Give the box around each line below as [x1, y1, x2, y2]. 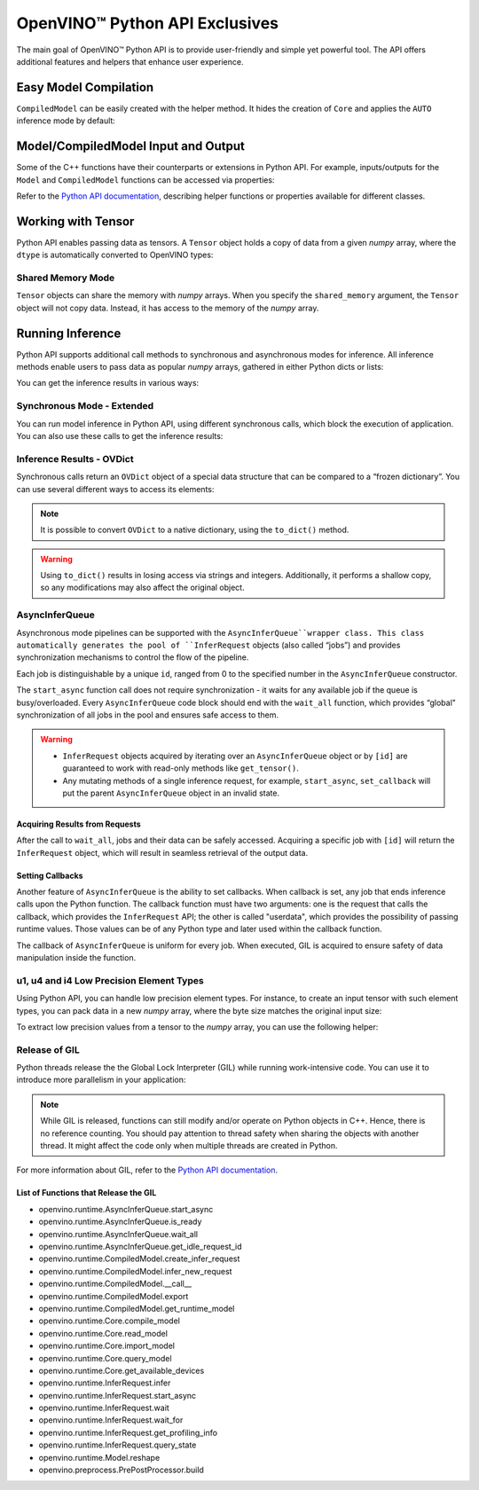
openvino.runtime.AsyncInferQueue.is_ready [38, 1216, 202, 1227]
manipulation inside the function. [16, 953, 137, 963]
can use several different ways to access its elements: [16, 483, 215, 494]
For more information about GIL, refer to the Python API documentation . [16, 1165, 279, 1175]
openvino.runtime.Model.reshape [38, 1452, 161, 1463]
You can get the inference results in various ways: [16, 378, 200, 388]
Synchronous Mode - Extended [16, 400, 154, 412]
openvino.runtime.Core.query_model [38, 1353, 172, 1363]
